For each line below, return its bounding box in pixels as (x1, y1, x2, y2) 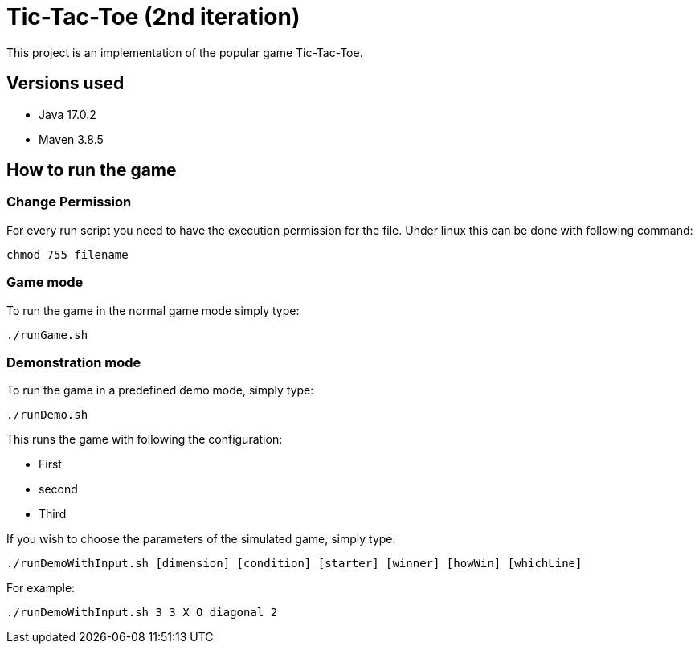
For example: (6, 581, 76, 595)
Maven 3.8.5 (39, 132, 104, 146)
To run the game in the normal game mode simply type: (6, 303, 300, 317)
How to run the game (6, 160, 177, 181)
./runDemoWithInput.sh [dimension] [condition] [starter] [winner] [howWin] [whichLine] (6, 557, 582, 570)
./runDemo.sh (6, 408, 88, 422)
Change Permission (6, 194, 132, 211)
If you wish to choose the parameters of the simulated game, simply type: (6, 532, 396, 546)
